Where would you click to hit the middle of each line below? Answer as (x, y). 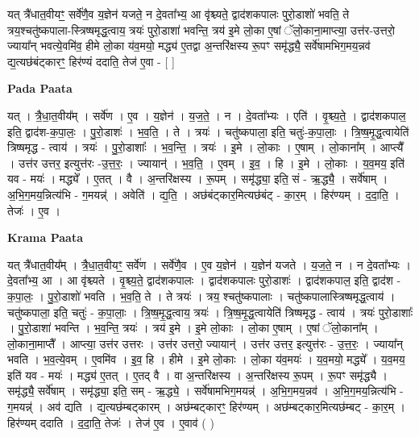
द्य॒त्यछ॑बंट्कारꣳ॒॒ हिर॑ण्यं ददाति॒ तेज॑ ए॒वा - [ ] (91, 61)
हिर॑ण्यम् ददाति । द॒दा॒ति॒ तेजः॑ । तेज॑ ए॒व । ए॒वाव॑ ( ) (111, 422)
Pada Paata (40, 88)
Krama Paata (45, 237)
